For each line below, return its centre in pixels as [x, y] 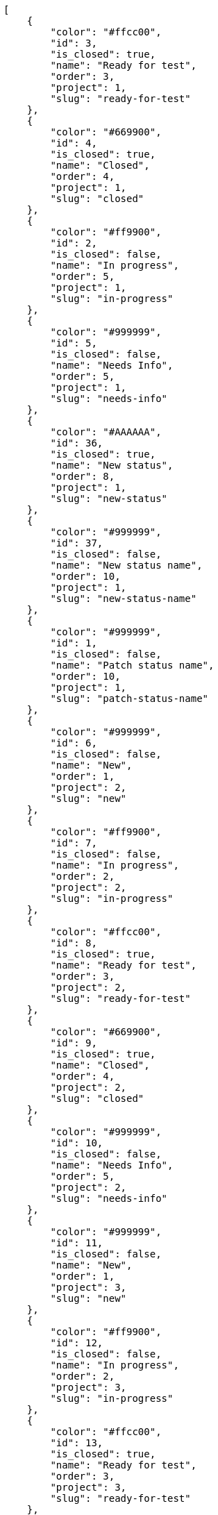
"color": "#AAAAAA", [106, 432]
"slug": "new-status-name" [124, 599]
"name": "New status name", [126, 565]
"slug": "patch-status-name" [129, 698]
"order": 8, [83, 476]
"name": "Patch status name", [132, 665]
